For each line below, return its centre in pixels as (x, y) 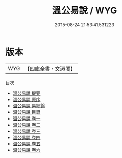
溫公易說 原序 (26, 99)
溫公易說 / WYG (85, 10)
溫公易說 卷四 (26, 137)
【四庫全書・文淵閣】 (50, 69)
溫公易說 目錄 (26, 112)
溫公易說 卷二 (26, 125)
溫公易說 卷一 (26, 118)
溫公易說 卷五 (26, 144)
